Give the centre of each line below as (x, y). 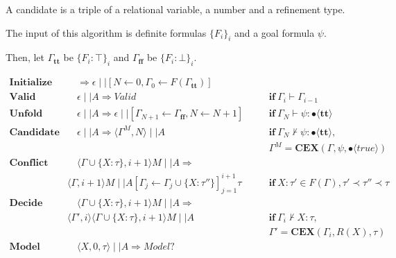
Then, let (25, 57)
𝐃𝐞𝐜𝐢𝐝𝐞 (26, 203)
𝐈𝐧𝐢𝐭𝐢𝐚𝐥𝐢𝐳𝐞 (31, 83)
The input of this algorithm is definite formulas (106, 32)
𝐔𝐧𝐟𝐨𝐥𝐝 (26, 114)
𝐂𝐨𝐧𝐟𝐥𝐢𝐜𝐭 (29, 163)
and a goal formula (274, 32)
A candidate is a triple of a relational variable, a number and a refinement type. (175, 9)
